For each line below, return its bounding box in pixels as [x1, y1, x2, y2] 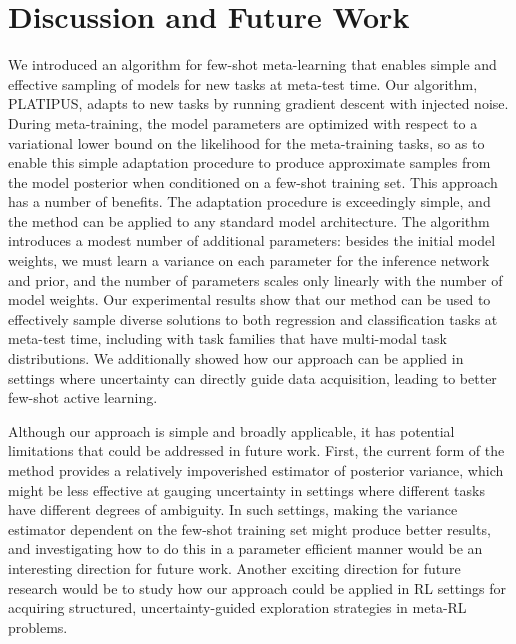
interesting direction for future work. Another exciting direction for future [8, 557, 461, 578]
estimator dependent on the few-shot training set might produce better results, [8, 518, 491, 539]
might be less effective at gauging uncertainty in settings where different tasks [8, 479, 485, 500]
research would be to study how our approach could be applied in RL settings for [8, 577, 506, 598]
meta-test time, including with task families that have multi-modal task [8, 328, 447, 349]
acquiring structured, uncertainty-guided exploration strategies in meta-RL [8, 597, 467, 618]
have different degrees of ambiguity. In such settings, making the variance [8, 499, 458, 520]
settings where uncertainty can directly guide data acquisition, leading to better [8, 367, 497, 388]
